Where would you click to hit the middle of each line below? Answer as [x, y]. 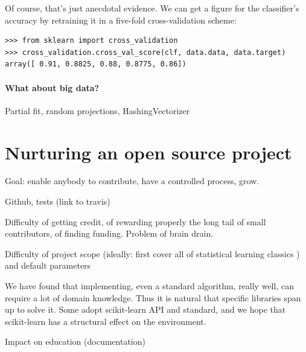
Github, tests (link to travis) [58, 201]
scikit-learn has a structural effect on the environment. [106, 321]
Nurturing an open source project [148, 152]
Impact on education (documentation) [75, 341]
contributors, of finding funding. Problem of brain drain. [109, 233]
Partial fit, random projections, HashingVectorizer [97, 110]
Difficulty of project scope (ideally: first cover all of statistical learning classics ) [152, 253]
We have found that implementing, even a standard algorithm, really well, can [149, 286]
